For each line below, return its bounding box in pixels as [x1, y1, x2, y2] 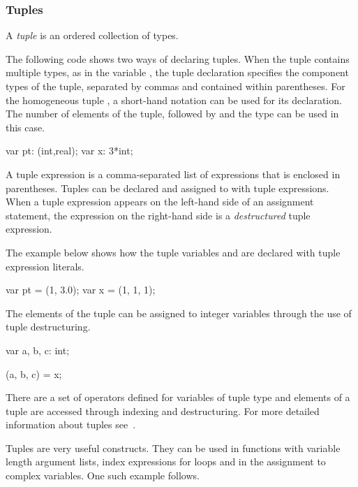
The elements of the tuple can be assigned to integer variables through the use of [6, 305, 352, 320]
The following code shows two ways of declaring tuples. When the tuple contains [6, 51, 350, 66]
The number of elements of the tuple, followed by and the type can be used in [6, 106, 339, 121]
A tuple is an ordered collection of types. [6, 28, 179, 43]
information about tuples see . [6, 417, 136, 432]
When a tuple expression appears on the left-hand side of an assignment [6, 194, 314, 209]
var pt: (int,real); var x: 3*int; [6, 143, 133, 158]
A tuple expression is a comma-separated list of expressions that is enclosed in [6, 166, 341, 181]
